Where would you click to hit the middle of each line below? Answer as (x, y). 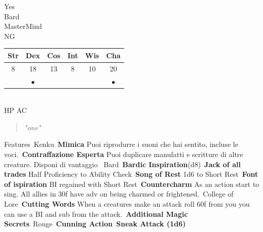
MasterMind (23, 26)
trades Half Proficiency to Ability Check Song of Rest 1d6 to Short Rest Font (131, 174)
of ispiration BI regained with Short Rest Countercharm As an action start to (132, 184)
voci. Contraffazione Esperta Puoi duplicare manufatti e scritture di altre (124, 154)
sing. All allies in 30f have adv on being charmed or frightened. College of (119, 194)
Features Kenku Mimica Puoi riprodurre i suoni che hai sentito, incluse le (121, 144)
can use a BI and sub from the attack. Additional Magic (96, 214)
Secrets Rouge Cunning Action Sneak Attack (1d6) (95, 224)
